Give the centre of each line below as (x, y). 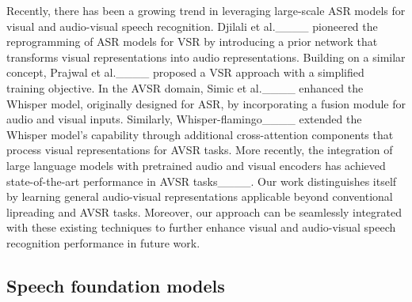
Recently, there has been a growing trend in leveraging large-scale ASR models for (206, 10)
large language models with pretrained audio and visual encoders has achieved (196, 165)
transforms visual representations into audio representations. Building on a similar (206, 57)
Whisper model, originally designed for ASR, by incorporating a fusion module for (206, 103)
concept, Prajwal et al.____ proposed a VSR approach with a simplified (185, 72)
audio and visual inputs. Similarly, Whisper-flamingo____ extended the (184, 119)
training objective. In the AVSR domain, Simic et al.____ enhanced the (185, 87)
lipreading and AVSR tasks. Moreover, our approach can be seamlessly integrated (204, 211)
